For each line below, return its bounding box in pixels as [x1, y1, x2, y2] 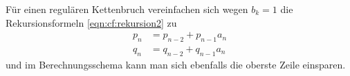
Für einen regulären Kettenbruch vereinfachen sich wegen [6, 2, 248, 16]
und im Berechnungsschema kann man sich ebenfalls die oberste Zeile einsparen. [6, 57, 346, 71]
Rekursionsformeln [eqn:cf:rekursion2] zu [6, 15, 177, 29]
